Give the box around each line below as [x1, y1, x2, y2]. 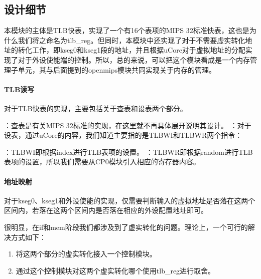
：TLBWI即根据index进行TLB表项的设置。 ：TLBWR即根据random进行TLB [4, 146, 253, 157]
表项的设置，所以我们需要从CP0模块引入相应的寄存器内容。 [4, 156, 200, 167]
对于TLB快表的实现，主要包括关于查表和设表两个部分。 [4, 103, 187, 113]
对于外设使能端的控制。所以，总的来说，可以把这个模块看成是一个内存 [18, 54, 250, 65]
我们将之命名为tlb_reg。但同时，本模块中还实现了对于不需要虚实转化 [18, 35, 245, 45]
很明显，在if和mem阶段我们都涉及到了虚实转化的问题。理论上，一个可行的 [4, 221, 248, 232]
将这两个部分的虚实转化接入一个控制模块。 [16, 248, 157, 259]
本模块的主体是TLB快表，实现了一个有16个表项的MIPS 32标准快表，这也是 [4, 25, 249, 36]
